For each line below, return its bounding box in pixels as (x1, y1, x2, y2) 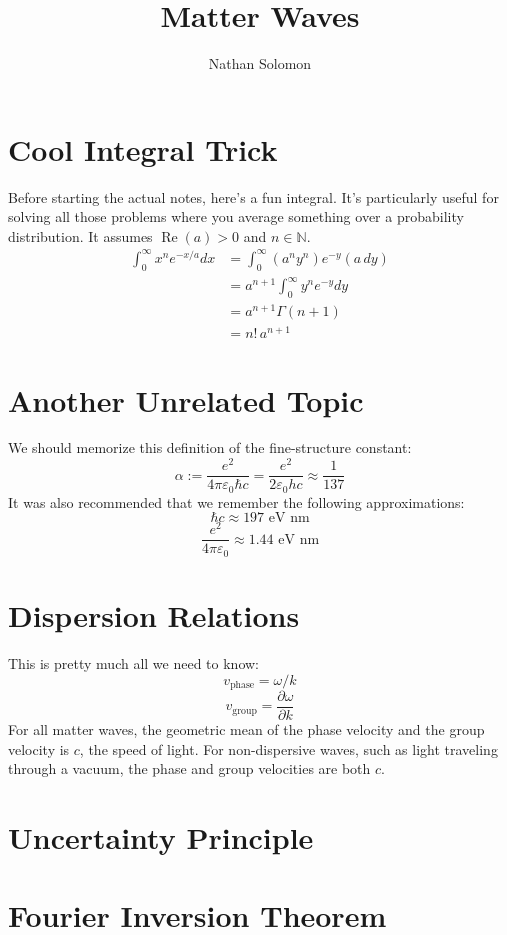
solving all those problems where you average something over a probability (8, 206, 464, 227)
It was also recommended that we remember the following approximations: (8, 491, 465, 512)
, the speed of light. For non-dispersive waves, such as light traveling (79, 738, 498, 759)
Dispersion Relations (8, 595, 300, 635)
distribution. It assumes (8, 225, 153, 246)
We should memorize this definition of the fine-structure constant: (8, 437, 412, 458)
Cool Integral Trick (8, 128, 278, 169)
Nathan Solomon (208, 53, 312, 74)
